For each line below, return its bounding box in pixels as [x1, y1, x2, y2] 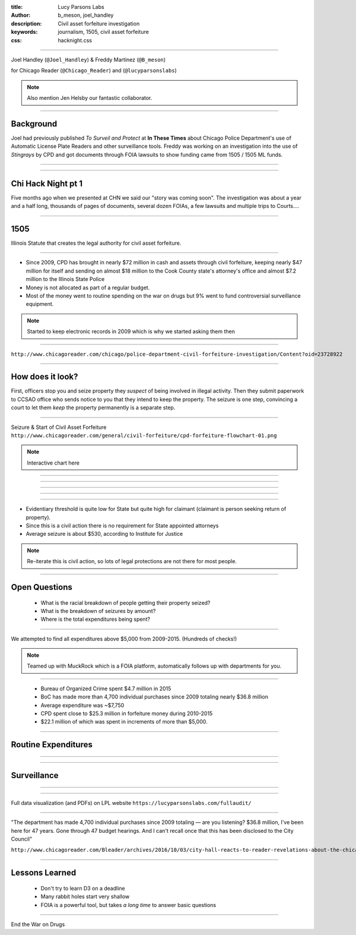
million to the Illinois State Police [26, 276, 105, 283]
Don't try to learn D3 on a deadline [40, 885, 125, 892]
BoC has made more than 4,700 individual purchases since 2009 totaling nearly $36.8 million [40, 693, 268, 700]
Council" [11, 835, 33, 843]
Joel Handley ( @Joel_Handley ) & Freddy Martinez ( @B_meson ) [11, 56, 166, 63]
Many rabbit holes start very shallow [40, 893, 130, 900]
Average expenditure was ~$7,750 [40, 702, 125, 709]
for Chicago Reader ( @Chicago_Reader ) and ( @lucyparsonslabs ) [11, 67, 177, 74]
